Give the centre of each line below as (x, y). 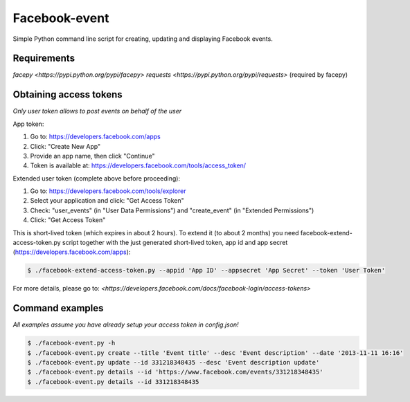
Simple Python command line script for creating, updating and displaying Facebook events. (143, 39)
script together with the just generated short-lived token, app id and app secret (175, 243)
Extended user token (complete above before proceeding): (96, 178)
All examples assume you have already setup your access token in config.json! (126, 325)
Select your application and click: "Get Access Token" (107, 201)
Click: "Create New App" (65, 146)
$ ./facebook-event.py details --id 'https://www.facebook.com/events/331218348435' (175, 372)
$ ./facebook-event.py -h (71, 343)
